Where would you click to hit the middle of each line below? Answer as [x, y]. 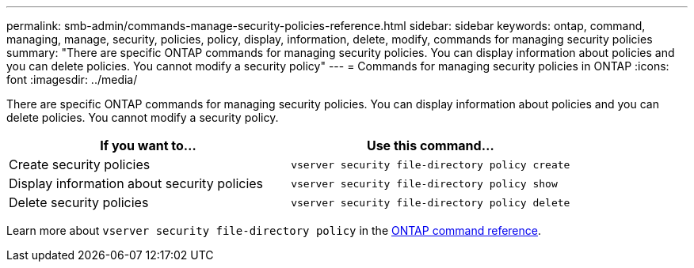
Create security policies [80, 164]
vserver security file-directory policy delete [431, 202]
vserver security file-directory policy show [424, 183]
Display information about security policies [136, 183]
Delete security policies [79, 202]
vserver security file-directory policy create [431, 164]
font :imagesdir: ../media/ [72, 79]
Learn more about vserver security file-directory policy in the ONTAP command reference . [274, 230]
